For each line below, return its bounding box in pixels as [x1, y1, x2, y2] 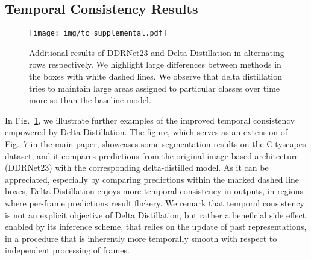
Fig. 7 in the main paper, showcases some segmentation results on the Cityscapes [5, 138, 306, 150]
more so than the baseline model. [29, 94, 151, 106]
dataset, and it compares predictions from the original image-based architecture [5, 149, 299, 162]
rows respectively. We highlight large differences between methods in [29, 58, 281, 71]
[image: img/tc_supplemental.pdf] [29, 29, 168, 38]
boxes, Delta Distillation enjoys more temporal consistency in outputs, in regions [5, 185, 303, 197]
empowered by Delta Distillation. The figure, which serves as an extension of [5, 125, 288, 138]
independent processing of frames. [5, 244, 130, 256]
